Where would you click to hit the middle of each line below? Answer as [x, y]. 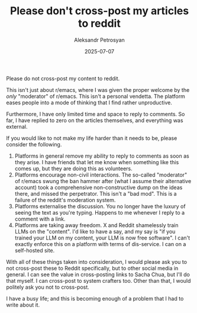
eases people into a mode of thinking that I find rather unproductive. [89, 103]
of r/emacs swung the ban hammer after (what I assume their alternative [103, 181]
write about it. [23, 305]
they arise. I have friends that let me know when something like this [97, 162]
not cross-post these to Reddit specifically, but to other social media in [92, 268]
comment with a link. [40, 219]
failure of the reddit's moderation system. [65, 200]
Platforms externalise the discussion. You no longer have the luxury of [100, 206]
